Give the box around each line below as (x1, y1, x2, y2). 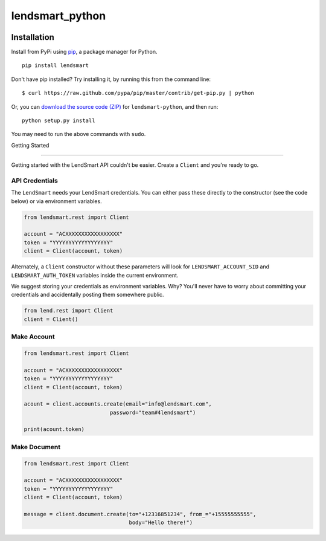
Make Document (11, 442, 60, 451)
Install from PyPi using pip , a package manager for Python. (11, 48, 158, 56)
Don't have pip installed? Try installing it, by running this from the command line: (11, 76, 211, 83)
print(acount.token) (24, 426, 85, 433)
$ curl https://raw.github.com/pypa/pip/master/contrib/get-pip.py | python (22, 89, 255, 97)
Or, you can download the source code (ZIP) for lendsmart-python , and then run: (11, 103, 219, 110)
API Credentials (11, 176, 59, 184)
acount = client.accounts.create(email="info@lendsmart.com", (24, 401, 212, 407)
